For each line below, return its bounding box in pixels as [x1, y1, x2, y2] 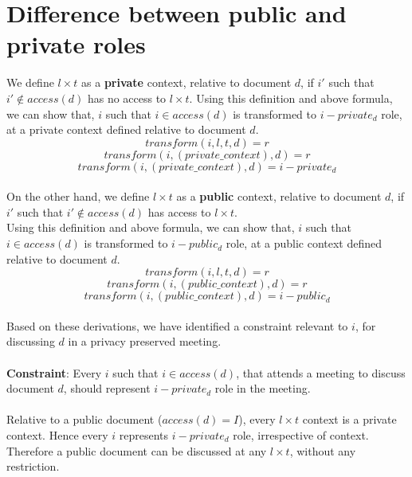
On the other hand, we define [6, 188, 150, 205]
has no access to [87, 89, 167, 106]
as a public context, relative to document [176, 188, 382, 205]
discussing [6, 333, 55, 350]
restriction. [6, 458, 60, 475]
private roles [6, 28, 146, 61]
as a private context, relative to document [81, 74, 292, 91]
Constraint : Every [6, 364, 102, 381]
